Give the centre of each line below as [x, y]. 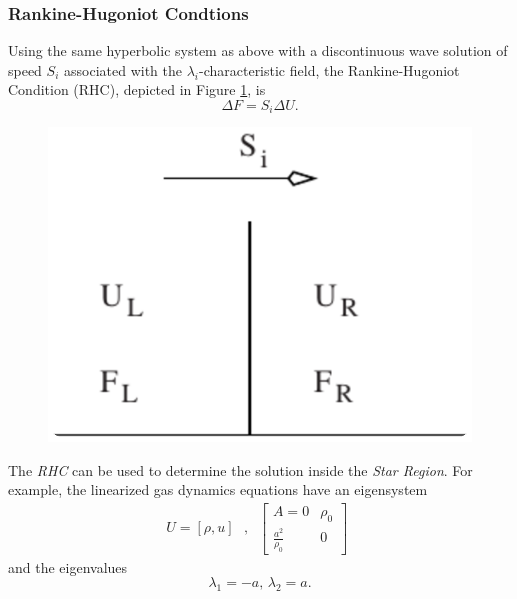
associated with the [123, 69]
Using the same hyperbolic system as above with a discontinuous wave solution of [258, 50]
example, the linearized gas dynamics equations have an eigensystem [218, 489]
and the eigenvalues [68, 566]
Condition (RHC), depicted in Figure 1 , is [137, 89]
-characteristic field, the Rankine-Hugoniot [329, 69]
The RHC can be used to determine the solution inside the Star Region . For [240, 469]
